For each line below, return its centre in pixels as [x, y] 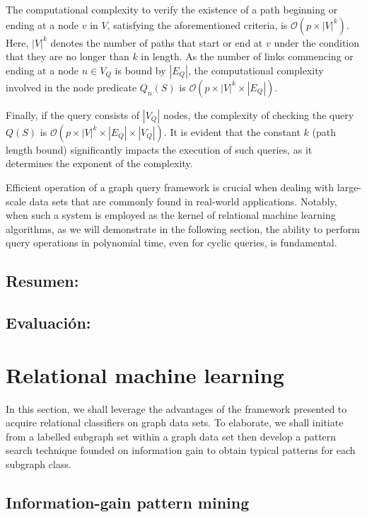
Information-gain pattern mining [128, 502]
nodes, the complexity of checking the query [258, 114]
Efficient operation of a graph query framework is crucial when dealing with [170, 187]
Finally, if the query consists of [73, 114]
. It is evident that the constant [232, 131]
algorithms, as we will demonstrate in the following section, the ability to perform [183, 228]
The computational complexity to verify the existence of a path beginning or [172, 9]
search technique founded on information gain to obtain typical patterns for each [181, 450]
